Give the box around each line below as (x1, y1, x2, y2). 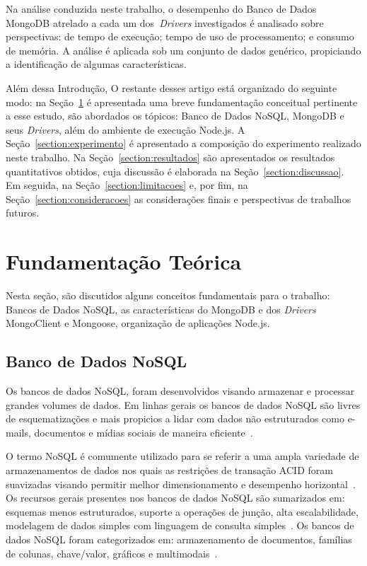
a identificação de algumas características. (6, 57, 187, 71)
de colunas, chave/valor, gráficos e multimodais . (6, 545, 218, 560)
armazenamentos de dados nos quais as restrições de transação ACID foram (6, 462, 333, 477)
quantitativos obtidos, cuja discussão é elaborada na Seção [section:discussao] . (6, 163, 344, 178)
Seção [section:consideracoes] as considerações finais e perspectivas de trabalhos (6, 191, 351, 206)
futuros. (6, 205, 40, 220)
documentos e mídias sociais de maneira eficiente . (34, 424, 253, 439)
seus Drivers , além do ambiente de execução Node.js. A (6, 122, 245, 137)
